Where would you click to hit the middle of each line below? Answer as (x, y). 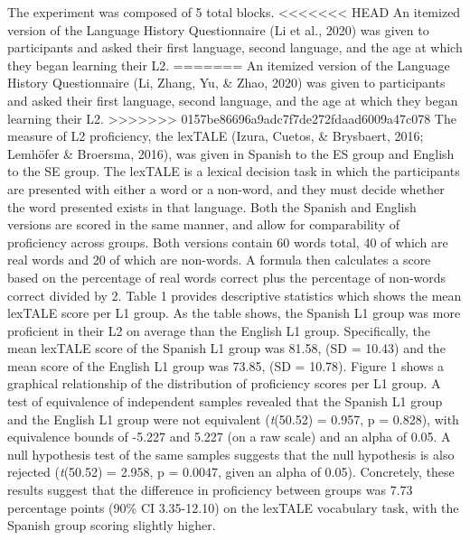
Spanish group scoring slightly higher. (112, 525)
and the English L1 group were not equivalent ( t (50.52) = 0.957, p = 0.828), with (233, 419)
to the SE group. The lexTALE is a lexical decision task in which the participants (234, 171)
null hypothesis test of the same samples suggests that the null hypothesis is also (231, 454)
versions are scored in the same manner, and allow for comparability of (204, 224)
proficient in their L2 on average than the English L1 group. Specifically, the (219, 330)
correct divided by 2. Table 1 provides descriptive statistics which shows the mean (235, 295)
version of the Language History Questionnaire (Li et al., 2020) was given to (218, 29)
